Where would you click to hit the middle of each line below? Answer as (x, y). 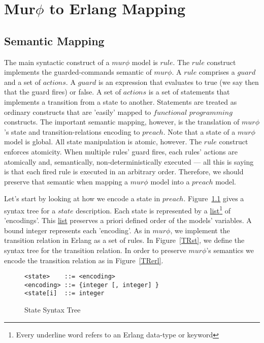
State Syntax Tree (53, 310)
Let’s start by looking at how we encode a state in (82, 198)
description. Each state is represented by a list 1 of (153, 209)
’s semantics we (230, 250)
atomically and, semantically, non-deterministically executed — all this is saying (129, 161)
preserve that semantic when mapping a (66, 181)
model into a (170, 181)
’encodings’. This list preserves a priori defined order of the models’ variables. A (128, 220)
